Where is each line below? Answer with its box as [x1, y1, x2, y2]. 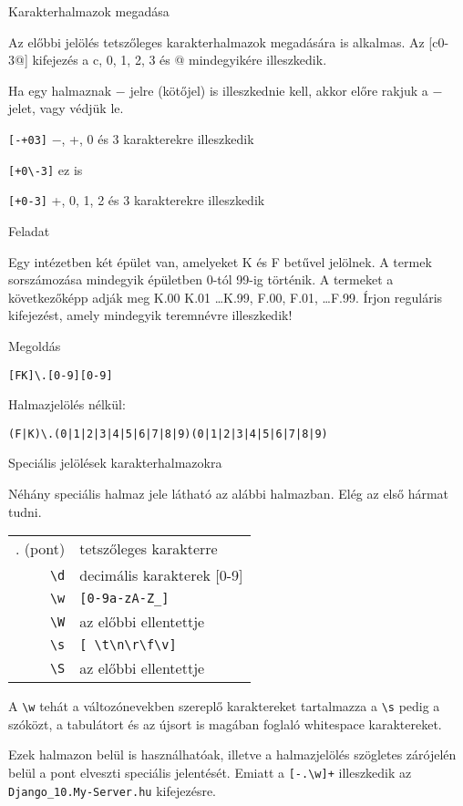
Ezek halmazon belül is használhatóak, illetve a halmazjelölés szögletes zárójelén [8, 745, 457, 764]
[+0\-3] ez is [8, 160, 83, 179]
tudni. [8, 501, 42, 521]
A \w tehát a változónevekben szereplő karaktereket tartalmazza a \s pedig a [8, 697, 440, 716]
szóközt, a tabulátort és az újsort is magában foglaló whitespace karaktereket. [8, 714, 442, 733]
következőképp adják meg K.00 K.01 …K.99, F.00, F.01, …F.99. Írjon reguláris [8, 287, 443, 306]
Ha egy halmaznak [8, 80, 112, 99]
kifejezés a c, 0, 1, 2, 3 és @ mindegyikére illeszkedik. [32, 50, 327, 69]
